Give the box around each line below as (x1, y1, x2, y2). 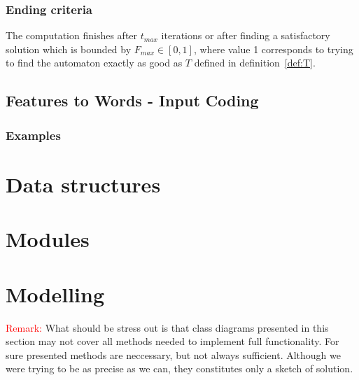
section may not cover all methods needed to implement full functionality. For (6, 334, 339, 349)
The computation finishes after (6, 28, 138, 43)
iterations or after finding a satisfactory (161, 28, 330, 43)
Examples (6, 126, 61, 143)
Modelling (6, 279, 105, 308)
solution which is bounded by (6, 41, 132, 56)
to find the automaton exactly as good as (6, 55, 183, 70)
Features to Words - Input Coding (6, 90, 259, 111)
